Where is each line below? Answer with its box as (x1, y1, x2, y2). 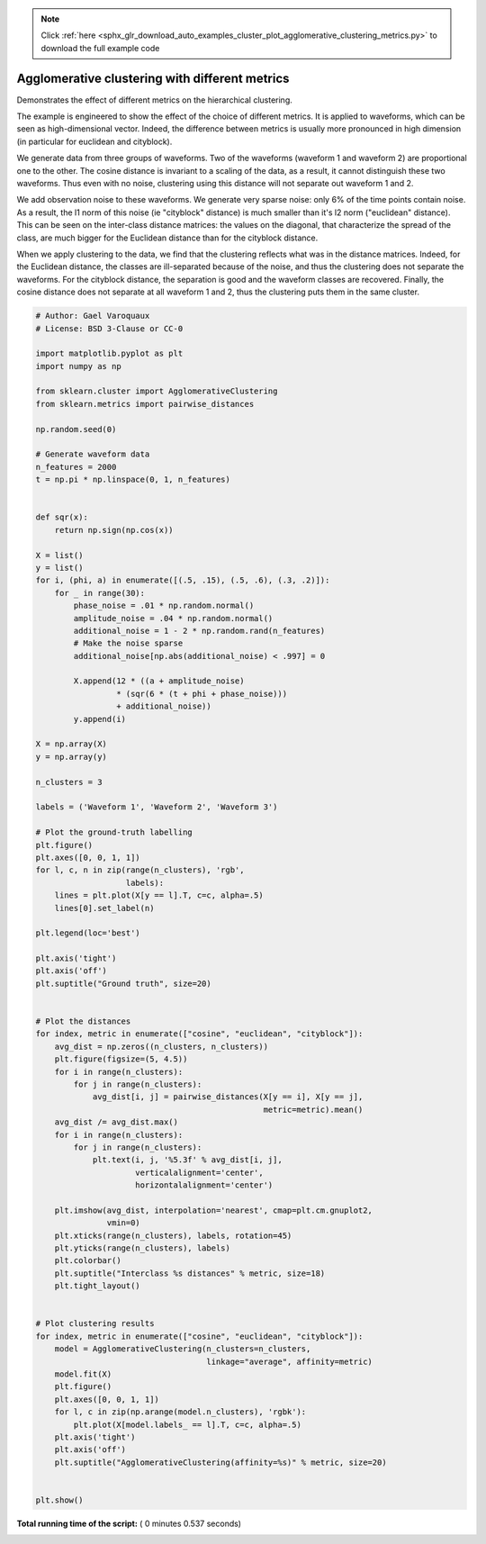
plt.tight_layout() (54, 1281, 141, 1291)
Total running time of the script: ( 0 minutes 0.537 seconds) (16, 1518, 242, 1529)
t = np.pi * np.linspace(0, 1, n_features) (35, 474, 231, 485)
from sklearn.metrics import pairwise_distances (35, 399, 255, 409)
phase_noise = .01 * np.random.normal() (73, 600, 255, 611)
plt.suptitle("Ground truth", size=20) (35, 978, 211, 989)
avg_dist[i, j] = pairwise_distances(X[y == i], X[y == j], (92, 1092, 364, 1102)
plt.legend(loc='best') (35, 928, 141, 938)
